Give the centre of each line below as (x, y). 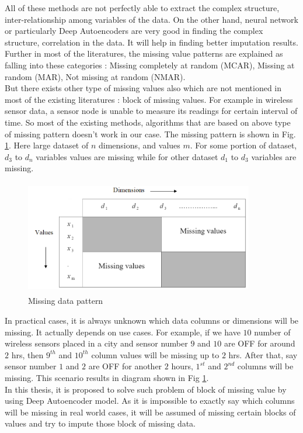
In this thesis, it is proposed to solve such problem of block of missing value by (146, 389)
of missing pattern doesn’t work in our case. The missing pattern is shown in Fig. (150, 134)
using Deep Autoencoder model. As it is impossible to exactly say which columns (150, 401)
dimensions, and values (139, 145)
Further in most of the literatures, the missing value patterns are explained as (144, 53)
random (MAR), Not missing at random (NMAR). (95, 76)
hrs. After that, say (263, 354)
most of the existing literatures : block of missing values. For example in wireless (149, 99)
